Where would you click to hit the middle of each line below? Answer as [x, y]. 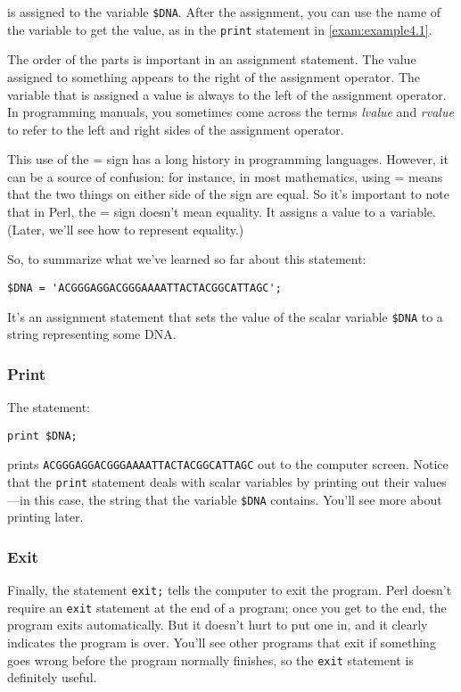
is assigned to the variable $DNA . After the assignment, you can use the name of [224, 12]
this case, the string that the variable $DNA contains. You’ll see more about [238, 499]
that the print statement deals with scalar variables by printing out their [209, 481]
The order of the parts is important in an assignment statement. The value [212, 59]
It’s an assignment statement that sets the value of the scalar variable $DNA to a [225, 316]
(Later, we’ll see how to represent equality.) [126, 229]
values [430, 481]
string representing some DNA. [92, 334]
